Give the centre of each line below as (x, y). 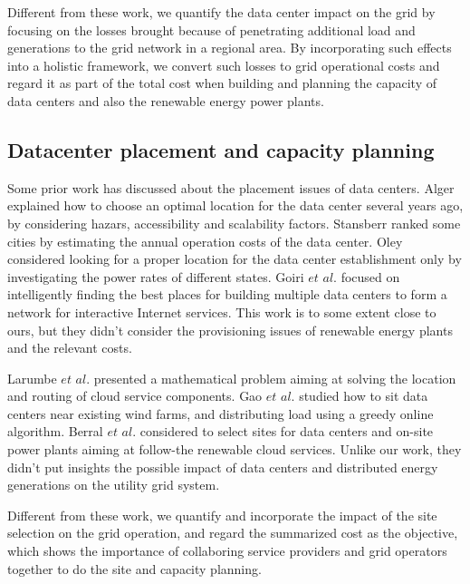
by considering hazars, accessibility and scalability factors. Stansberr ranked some (234, 223)
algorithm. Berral (55, 431)
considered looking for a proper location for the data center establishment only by (235, 259)
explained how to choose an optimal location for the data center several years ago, (235, 205)
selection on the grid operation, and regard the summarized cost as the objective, (233, 533)
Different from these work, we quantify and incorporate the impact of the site (222, 515)
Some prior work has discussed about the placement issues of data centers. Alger (231, 187)
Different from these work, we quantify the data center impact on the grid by (221, 12)
